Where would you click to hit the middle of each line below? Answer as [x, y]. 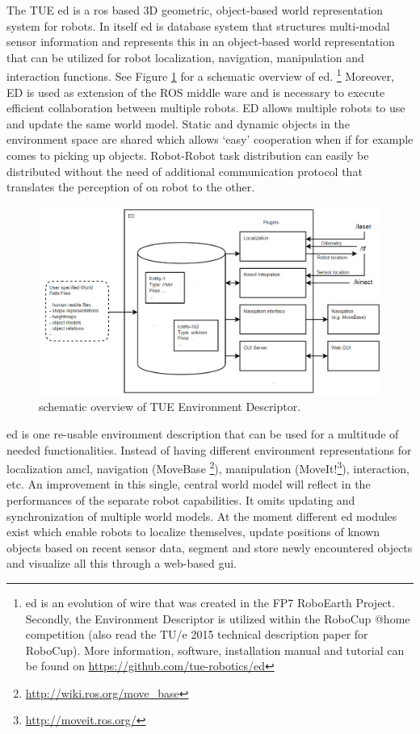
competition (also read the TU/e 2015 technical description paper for [197, 634]
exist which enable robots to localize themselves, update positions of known [193, 532]
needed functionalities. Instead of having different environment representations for [209, 449]
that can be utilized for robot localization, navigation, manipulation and [185, 57]
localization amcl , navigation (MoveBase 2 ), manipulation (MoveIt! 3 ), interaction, [208, 467]
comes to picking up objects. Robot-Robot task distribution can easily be [188, 155]
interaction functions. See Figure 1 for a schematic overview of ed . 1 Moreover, [201, 75]
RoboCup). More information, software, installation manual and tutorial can [215, 650]
